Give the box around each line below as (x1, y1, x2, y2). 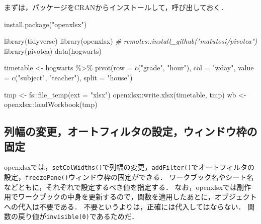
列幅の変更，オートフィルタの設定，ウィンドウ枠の (4, 124, 257, 139)
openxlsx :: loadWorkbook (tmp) (4, 99, 98, 109)
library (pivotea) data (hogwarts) (4, 45, 102, 56)
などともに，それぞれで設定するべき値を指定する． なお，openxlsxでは (4, 181, 237, 192)
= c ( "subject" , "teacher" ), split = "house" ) (4, 72, 133, 82)
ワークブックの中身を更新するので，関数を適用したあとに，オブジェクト (18, 191, 257, 202)
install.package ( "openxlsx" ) (4, 19, 87, 29)
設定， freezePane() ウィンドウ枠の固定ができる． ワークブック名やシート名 (4, 172, 254, 182)
